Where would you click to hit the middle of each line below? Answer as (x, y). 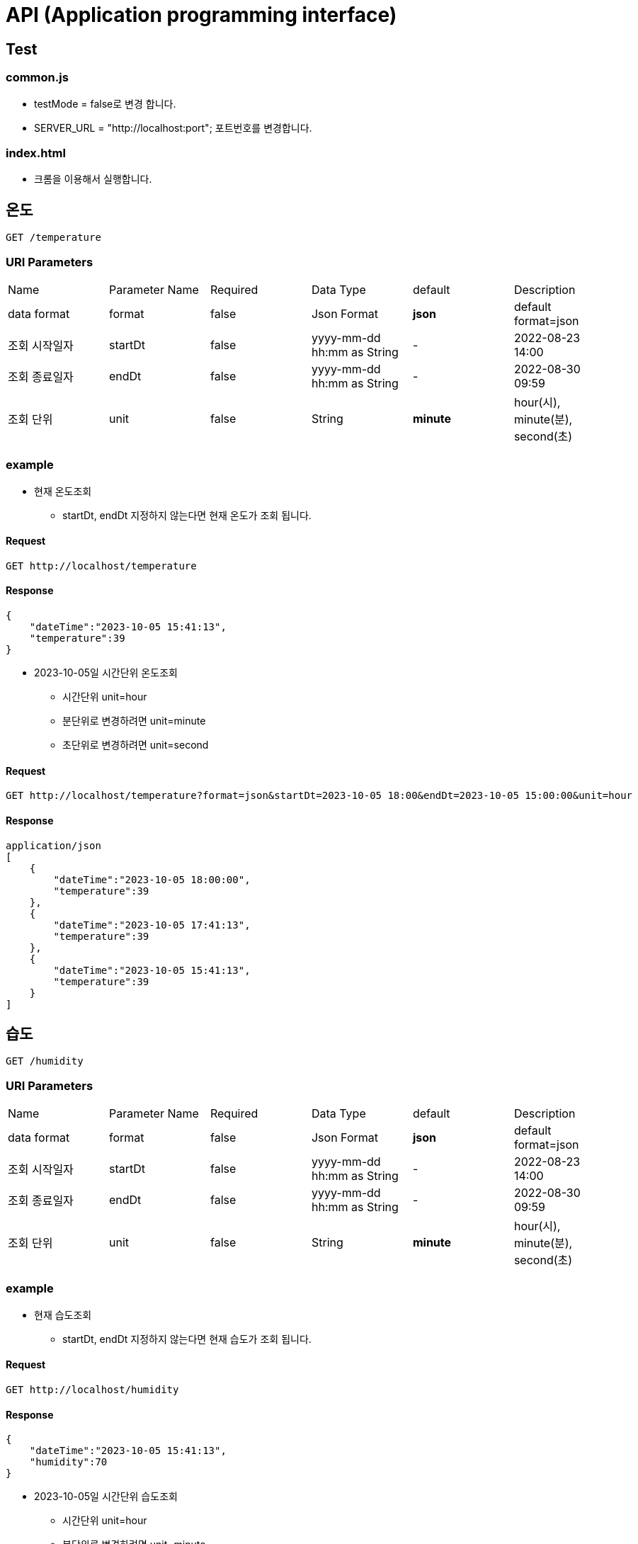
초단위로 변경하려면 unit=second (136, 745)
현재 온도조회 (63, 491)
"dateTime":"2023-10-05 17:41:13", (152, 925)
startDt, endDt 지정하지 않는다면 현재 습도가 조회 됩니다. (187, 1339)
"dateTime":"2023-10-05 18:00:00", (152, 879)
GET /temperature (53, 238)
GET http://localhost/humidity (92, 1390)
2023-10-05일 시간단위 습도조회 (106, 1497)
